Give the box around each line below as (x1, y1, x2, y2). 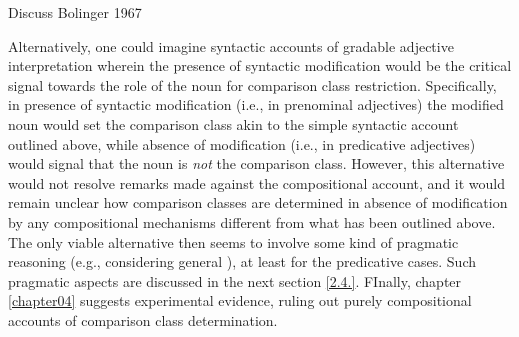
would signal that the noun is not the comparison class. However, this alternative (8, 153, 505, 174)
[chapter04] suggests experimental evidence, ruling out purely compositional (8, 290, 472, 311)
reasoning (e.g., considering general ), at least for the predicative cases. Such (8, 251, 477, 272)
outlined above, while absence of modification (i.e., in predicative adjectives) (8, 133, 476, 154)
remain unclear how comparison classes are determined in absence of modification (8, 192, 508, 213)
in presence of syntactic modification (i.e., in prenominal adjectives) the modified (8, 94, 504, 115)
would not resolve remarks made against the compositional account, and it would (8, 172, 506, 193)
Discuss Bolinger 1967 (8, 2, 142, 22)
